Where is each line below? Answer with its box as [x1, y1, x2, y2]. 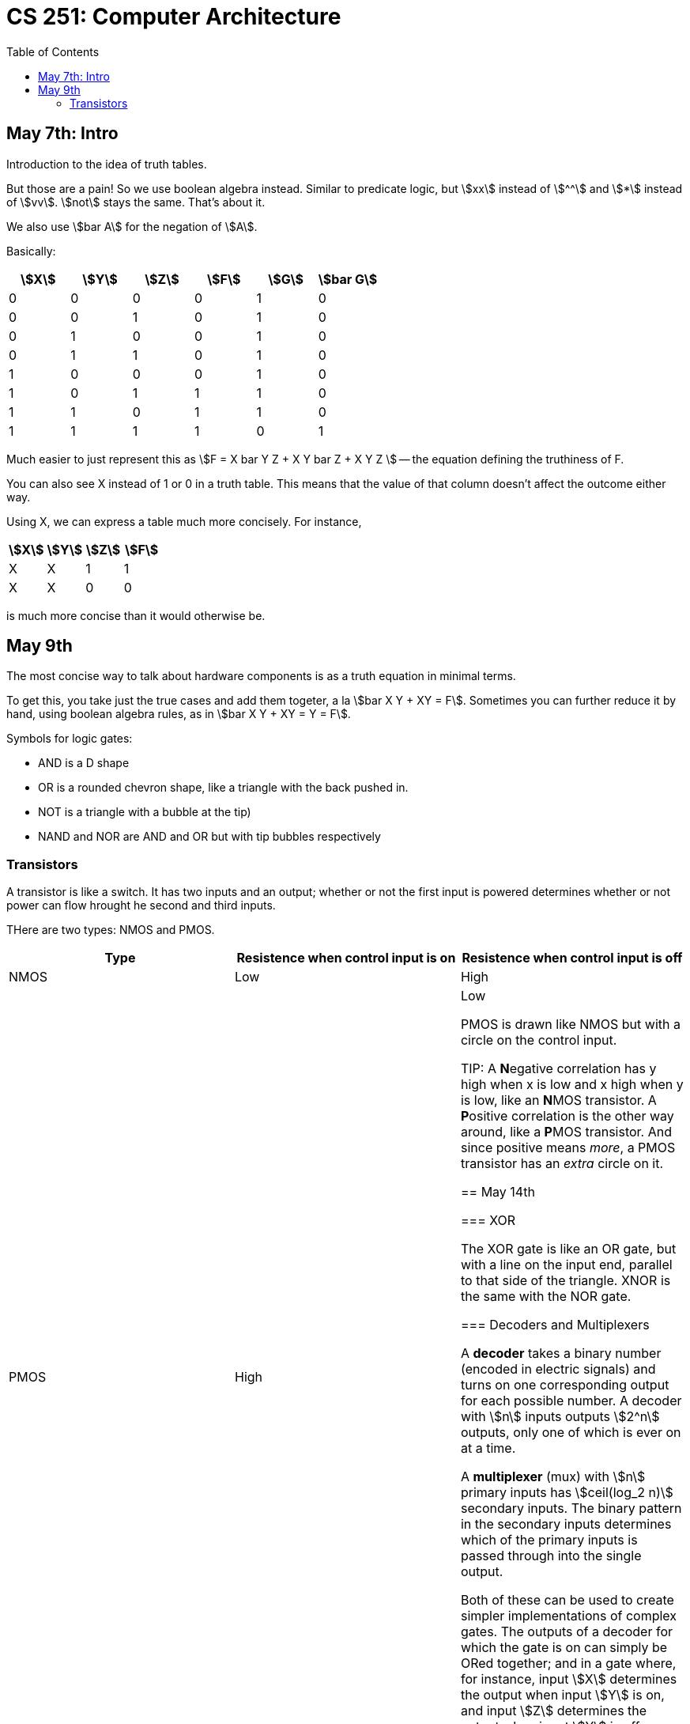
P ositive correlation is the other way [460, 1108, 674, 1125]
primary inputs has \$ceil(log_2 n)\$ [460, 1484, 673, 1501]
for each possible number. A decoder [460, 1393, 682, 1409]
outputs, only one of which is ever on [460, 1424, 681, 1441]
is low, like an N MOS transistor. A [460, 1092, 657, 1109]
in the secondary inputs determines [460, 1516, 672, 1533]
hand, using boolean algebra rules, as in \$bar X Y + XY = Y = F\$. [6, 707, 351, 721]
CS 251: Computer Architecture [6, 3, 341, 30]
